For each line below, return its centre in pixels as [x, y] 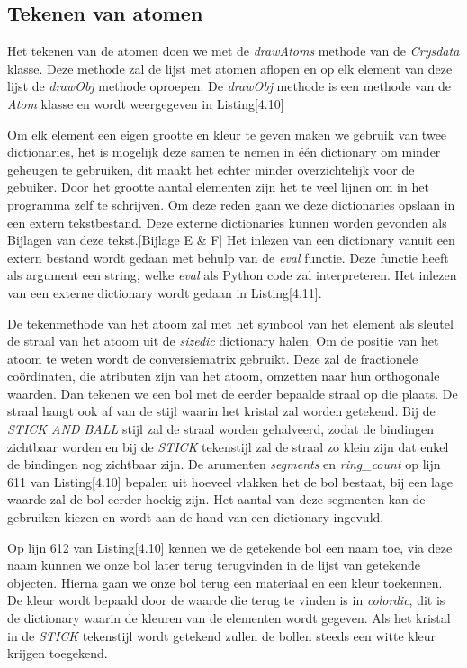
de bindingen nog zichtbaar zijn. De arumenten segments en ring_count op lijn [224, 464]
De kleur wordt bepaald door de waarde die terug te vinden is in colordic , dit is [226, 600]
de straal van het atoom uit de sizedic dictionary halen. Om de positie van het [223, 341]
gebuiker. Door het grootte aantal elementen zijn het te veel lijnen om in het [218, 187]
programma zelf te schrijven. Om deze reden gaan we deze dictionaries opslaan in [231, 204]
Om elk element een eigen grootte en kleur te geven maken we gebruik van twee [227, 134]
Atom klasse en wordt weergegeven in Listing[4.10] [146, 103]
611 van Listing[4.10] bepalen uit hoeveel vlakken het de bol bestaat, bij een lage [230, 481]
